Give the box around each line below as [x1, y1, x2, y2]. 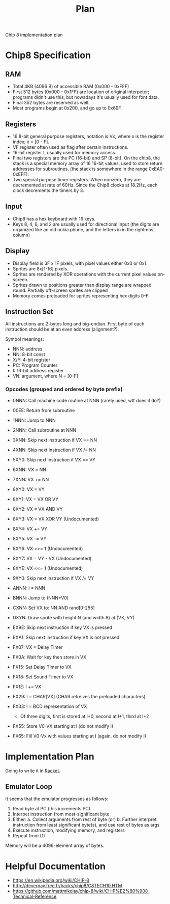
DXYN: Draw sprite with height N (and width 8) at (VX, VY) [12, 614, 135, 620]
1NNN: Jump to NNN [12, 417, 56, 423]
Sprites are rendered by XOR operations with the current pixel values [12, 271, 157, 277]
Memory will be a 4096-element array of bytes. [5, 842, 105, 848]
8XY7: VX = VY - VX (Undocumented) [12, 555, 92, 561]
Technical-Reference [12, 893, 57, 899]
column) [12, 232, 30, 238]
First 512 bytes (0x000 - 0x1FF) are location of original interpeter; [12, 89, 150, 95]
